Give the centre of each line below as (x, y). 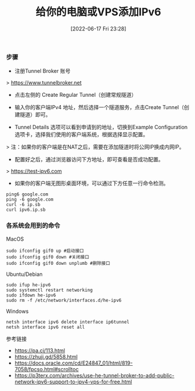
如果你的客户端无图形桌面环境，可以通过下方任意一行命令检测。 (91, 183)
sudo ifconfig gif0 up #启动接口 (45, 251)
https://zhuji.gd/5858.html (46, 356)
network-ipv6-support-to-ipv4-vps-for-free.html (73, 382)
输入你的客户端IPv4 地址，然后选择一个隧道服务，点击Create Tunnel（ (99, 107)
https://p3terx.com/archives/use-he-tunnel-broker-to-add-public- (94, 375)
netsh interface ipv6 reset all (45, 327)
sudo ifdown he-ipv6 (31, 295)
